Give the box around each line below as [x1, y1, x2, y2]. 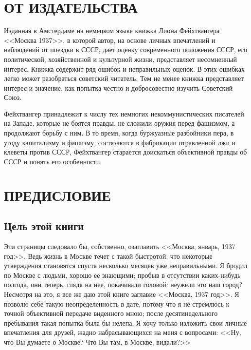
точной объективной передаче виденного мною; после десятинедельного [4, 308, 218, 318]
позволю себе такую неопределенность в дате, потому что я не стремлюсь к [4, 298, 230, 309]
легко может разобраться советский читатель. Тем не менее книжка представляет [4, 73, 244, 83]
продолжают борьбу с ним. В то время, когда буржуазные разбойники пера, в [4, 128, 234, 138]
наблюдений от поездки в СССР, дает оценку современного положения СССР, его [4, 44, 247, 55]
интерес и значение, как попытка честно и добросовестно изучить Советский [4, 82, 233, 93]
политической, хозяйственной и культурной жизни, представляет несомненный [4, 54, 237, 64]
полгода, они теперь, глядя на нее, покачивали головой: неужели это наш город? [4, 279, 242, 290]
